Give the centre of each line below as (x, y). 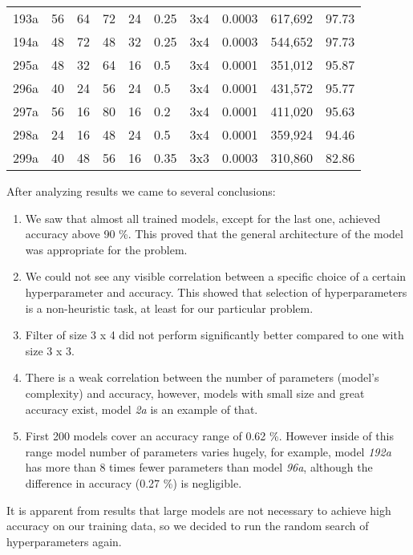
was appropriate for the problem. (106, 249)
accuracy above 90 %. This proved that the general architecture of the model (214, 234)
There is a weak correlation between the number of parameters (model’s (202, 377)
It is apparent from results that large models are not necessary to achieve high (199, 510)
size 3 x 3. (50, 350)
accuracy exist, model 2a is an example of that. (142, 409)
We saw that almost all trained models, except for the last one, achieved (203, 218)
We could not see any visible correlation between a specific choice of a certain (216, 276)
